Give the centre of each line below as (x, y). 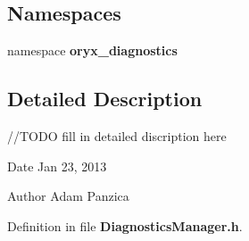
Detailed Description (105, 99)
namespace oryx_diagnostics (92, 50)
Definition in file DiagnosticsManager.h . (125, 225)
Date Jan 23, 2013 (57, 166)
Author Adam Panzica (68, 196)
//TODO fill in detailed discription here (117, 136)
